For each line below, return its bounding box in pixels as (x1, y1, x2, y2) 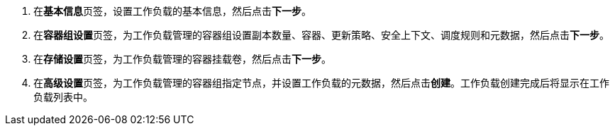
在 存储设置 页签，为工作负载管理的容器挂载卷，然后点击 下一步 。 (33, 53, 331, 65)
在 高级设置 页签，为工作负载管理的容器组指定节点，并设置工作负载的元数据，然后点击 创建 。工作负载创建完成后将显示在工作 (33, 77, 609, 89)
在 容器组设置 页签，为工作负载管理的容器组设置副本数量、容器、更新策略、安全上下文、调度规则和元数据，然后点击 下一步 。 (33, 29, 609, 41)
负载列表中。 (33, 91, 93, 103)
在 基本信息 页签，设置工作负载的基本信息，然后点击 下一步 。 (33, 5, 311, 17)
